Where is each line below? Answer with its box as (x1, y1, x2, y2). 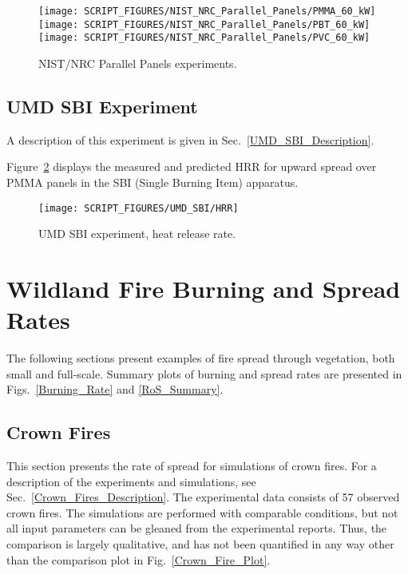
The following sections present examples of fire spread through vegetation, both (6, 350, 395, 366)
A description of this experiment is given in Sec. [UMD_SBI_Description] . (6, 131, 374, 148)
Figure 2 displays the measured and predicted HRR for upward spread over (6, 158, 377, 175)
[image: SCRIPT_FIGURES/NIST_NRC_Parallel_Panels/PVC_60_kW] (38, 32, 370, 44)
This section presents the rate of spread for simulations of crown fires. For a (6, 457, 377, 474)
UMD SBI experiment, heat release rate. (38, 225, 236, 242)
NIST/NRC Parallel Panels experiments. (38, 54, 237, 71)
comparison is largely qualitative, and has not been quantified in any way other (6, 536, 394, 552)
